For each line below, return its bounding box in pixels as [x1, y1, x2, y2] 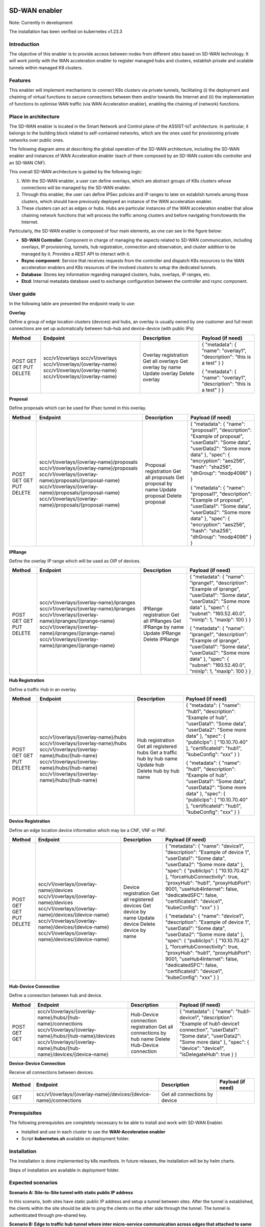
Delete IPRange [143, 636, 179, 643]
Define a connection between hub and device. [9, 992, 103, 998]
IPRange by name [143, 624, 184, 631]
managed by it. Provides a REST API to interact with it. [21, 251, 131, 257]
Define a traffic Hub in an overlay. [9, 686, 77, 692]
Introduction [9, 41, 39, 48]
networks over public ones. [9, 137, 64, 143]
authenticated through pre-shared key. [9, 1212, 87, 1218]
